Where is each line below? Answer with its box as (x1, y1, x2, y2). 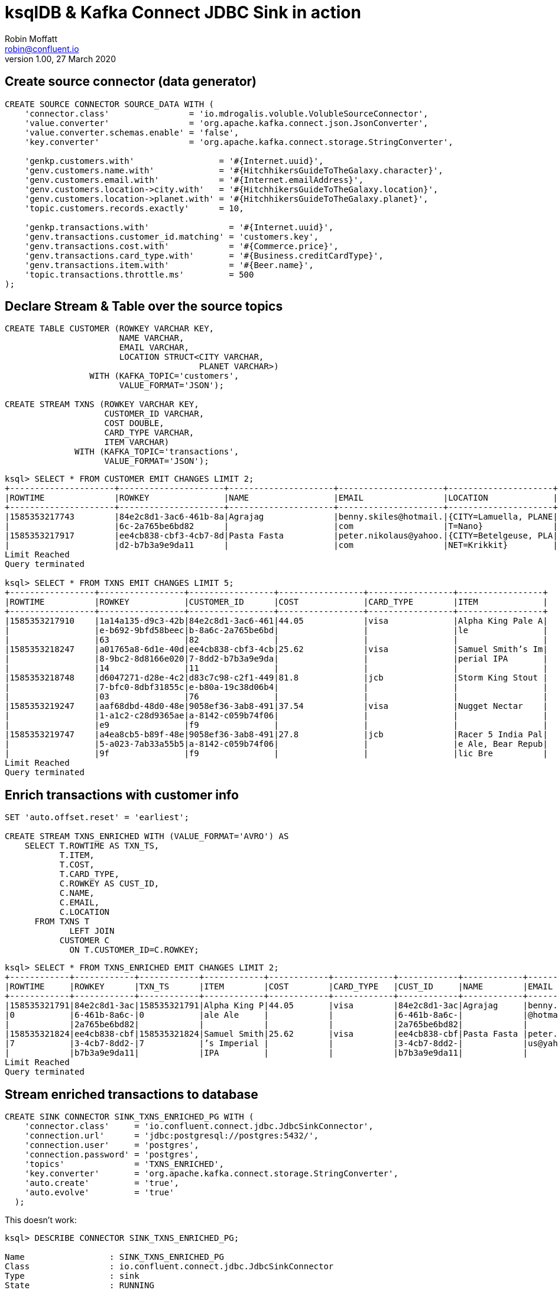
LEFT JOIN (69, 926, 115, 936)
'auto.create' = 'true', (24, 1178, 180, 1188)
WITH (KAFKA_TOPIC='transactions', (74, 447, 239, 457)
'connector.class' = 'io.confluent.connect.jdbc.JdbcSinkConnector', (24, 1121, 374, 1131)
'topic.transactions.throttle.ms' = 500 (24, 269, 254, 279)
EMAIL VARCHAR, (119, 343, 189, 353)
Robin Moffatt (5, 33, 58, 44)
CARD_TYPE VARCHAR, (104, 428, 194, 438)
